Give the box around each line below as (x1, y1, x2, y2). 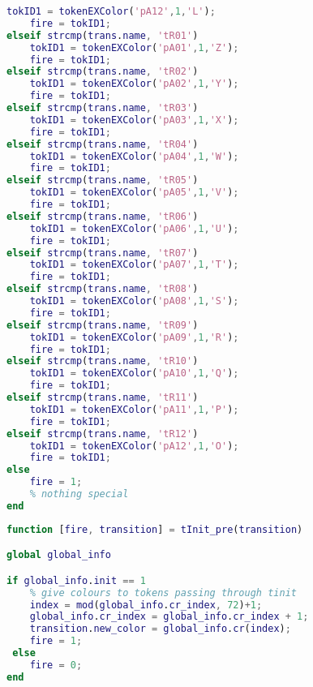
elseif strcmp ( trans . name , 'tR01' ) (6, 29, 199, 41)
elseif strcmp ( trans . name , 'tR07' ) (6, 247, 199, 259)
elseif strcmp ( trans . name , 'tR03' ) (6, 102, 199, 114)
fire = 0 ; (29, 659, 83, 671)
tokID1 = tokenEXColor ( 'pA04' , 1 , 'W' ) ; (29, 150, 239, 162)
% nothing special (29, 488, 129, 500)
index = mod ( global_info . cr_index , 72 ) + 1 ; (29, 599, 263, 611)
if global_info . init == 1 (6, 574, 146, 586)
